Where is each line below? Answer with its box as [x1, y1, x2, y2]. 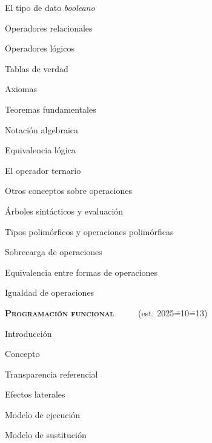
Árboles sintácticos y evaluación [5, 204, 124, 217]
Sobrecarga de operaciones [5, 245, 102, 258]
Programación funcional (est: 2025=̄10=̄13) [5, 306, 208, 319]
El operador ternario [5, 164, 81, 176]
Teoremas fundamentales [5, 102, 96, 115]
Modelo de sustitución [5, 428, 87, 441]
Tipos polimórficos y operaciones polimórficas [5, 225, 174, 238]
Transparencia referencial [5, 367, 98, 380]
